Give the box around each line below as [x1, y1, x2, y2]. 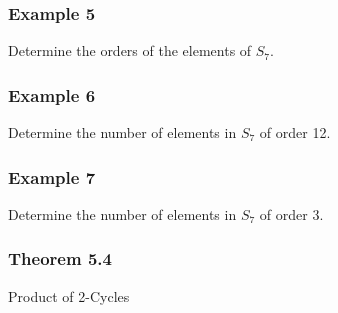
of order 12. [259, 122, 331, 143]
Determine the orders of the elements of [8, 40, 252, 61]
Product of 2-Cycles [8, 285, 130, 306]
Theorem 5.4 [8, 246, 112, 271]
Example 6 [8, 82, 96, 107]
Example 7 [8, 164, 96, 189]
